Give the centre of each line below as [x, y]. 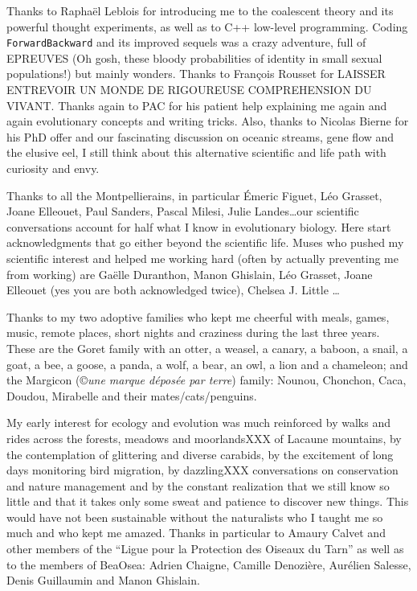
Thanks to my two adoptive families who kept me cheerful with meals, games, [198, 316]
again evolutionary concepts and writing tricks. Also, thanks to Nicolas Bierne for [208, 121]
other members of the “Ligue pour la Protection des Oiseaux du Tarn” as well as [205, 549]
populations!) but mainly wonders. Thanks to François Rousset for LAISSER [196, 74]
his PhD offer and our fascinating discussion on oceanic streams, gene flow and [200, 136]
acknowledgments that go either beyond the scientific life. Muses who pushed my [205, 242]
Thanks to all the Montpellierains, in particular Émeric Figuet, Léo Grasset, [194, 195]
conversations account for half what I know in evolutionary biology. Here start [199, 226]
